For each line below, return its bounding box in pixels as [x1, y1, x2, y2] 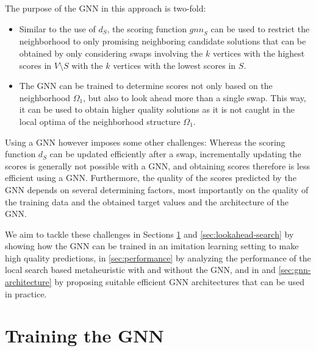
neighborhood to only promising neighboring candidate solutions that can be [19, 35, 306, 48]
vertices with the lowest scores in [113, 58, 236, 71]
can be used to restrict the [210, 22, 310, 35]
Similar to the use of [19, 22, 96, 35]
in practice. [5, 287, 47, 300]
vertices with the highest [212, 46, 305, 59]
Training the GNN [5, 323, 164, 348]
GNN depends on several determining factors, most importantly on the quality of [5, 183, 309, 196]
